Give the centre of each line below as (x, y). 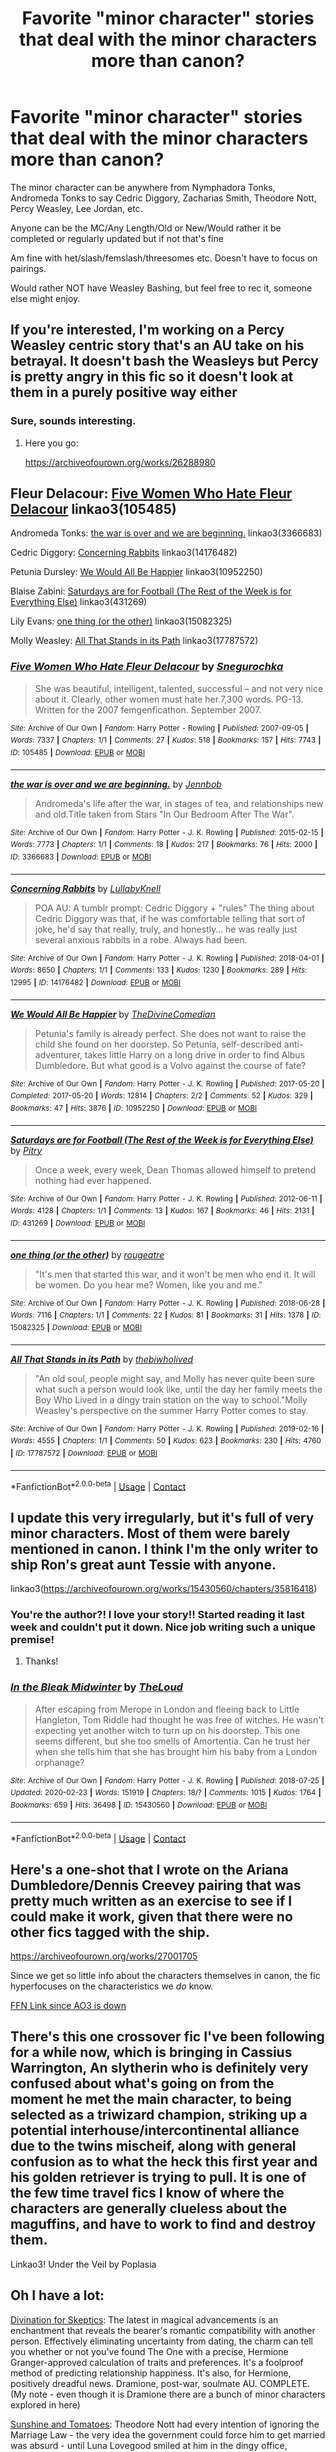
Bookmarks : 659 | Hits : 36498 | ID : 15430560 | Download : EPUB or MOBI (139, 1805)
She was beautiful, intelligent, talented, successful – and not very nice (179, 688)
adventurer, (58, 1054)
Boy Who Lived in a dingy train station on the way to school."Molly (171, 1399)
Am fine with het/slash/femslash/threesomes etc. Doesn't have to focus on (164, 258)
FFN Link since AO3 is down (68, 2006)
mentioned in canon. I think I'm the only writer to (164, 1548)
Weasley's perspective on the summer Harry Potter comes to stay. (171, 1410)
